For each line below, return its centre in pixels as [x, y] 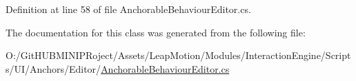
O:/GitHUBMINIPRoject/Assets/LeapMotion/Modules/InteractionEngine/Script [178, 55]
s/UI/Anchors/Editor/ [53, 68]
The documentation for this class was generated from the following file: [156, 32]
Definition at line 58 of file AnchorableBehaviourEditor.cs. [128, 9]
